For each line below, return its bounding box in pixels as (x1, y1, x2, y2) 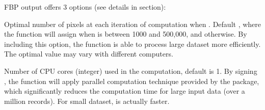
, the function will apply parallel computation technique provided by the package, (4, 75, 259, 86)
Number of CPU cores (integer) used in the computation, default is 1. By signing (4, 65, 257, 76)
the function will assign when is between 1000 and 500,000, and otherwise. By (4, 29, 247, 39)
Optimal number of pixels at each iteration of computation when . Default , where (4, 18, 261, 29)
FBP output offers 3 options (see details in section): (4, 2, 166, 12)
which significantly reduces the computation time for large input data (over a (4, 86, 245, 96)
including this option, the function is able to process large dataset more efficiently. (4, 38, 261, 49)
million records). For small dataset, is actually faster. (4, 95, 170, 106)
